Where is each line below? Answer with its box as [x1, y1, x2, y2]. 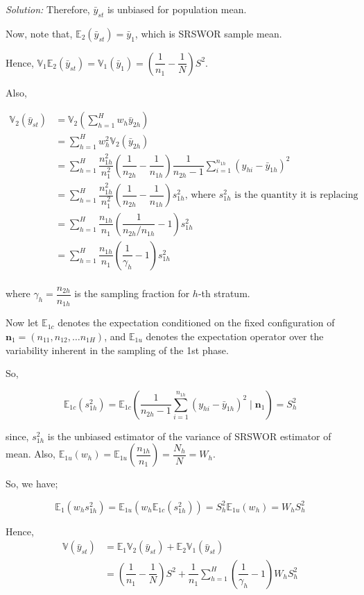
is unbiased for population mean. [107, 2, 247, 16]
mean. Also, [6, 446, 56, 461]
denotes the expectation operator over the [146, 328, 324, 343]
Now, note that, [6, 26, 73, 40]
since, [6, 428, 29, 443]
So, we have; [6, 476, 58, 491]
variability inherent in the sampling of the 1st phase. [6, 342, 229, 357]
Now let [6, 315, 39, 330]
